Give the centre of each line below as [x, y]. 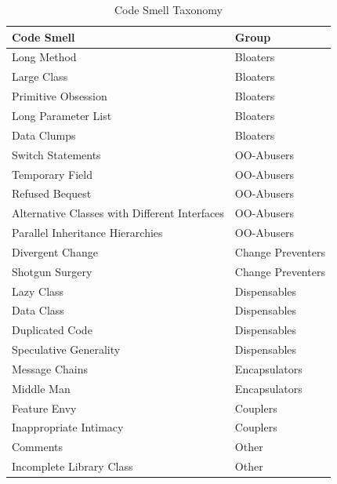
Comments [38, 447]
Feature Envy [44, 408]
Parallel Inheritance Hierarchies [87, 233]
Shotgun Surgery [52, 271]
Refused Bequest [52, 193]
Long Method [44, 57]
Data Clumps [44, 135]
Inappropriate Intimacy [68, 427]
